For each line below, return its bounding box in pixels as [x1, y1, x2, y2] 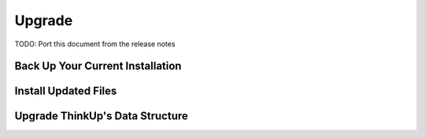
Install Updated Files [14, 85, 117, 98]
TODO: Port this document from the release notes [14, 39, 176, 49]
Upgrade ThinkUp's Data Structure [14, 110, 189, 123]
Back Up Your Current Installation [14, 60, 182, 73]
